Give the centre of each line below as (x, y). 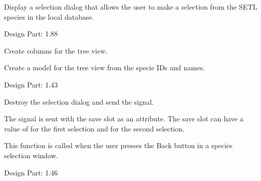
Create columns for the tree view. (56, 50)
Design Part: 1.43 (31, 84)
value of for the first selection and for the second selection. (94, 128)
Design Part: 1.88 (31, 34)
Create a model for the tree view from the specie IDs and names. (105, 67)
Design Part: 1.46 (31, 172)
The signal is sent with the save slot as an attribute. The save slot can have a (124, 119)
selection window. (31, 155)
